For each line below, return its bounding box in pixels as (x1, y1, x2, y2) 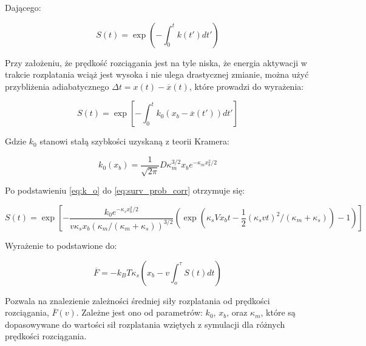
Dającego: (5, 1, 41, 13)
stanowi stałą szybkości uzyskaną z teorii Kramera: (39, 135, 229, 148)
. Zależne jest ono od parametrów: (76, 306, 203, 319)
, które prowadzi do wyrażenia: (189, 80, 304, 92)
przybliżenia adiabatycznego (5, 80, 109, 92)
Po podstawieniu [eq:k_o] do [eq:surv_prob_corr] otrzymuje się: (5, 184, 245, 197)
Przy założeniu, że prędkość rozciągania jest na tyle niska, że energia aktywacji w (5, 56, 307, 69)
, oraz (226, 306, 248, 319)
